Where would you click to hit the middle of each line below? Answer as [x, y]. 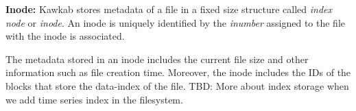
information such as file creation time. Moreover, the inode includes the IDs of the [178, 72]
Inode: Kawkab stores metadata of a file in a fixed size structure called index [169, 9]
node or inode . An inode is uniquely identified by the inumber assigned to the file [176, 22]
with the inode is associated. [65, 36]
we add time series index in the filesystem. [94, 99]
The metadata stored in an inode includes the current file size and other [157, 59]
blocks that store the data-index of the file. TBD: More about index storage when [177, 85]
